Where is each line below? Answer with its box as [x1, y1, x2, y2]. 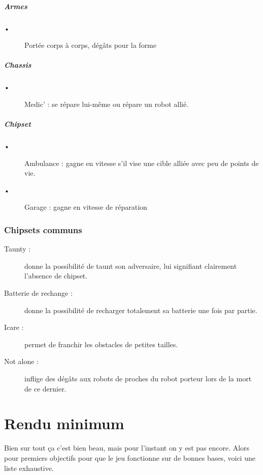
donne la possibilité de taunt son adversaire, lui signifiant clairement [24, 260, 237, 271]
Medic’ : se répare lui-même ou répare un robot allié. [24, 98, 189, 109]
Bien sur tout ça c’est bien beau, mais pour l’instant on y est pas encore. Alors [4, 442, 250, 453]
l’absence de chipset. [24, 270, 88, 281]
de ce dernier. [24, 383, 67, 394]
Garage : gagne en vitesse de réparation [24, 202, 147, 212]
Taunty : [4, 243, 31, 254]
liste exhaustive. [4, 462, 54, 473]
